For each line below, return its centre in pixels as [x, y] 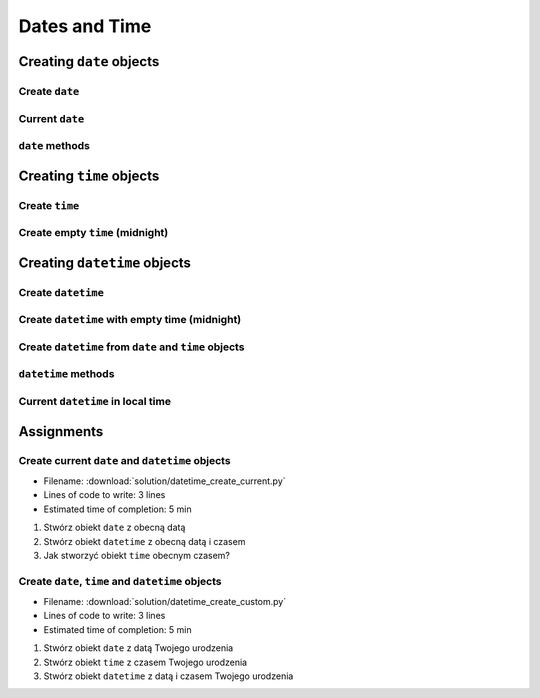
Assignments [61, 431]
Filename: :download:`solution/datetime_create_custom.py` [165, 602]
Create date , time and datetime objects [120, 581]
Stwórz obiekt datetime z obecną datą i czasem [144, 541]
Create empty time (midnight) [93, 233]
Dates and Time [85, 26]
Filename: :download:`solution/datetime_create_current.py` [164, 481]
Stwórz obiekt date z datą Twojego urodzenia [138, 648]
